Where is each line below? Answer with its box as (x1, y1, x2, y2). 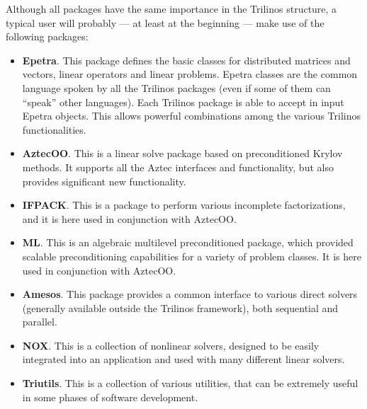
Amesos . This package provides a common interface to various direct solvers (22, 287, 358, 301)
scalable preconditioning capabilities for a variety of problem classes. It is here (22, 248, 361, 263)
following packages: (6, 29, 89, 44)
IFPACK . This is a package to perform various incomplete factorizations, (22, 197, 346, 212)
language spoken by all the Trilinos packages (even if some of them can (22, 80, 331, 95)
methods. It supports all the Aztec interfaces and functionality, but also (22, 159, 334, 174)
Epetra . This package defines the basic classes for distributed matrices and (22, 52, 351, 67)
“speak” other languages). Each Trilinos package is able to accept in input (22, 94, 344, 109)
